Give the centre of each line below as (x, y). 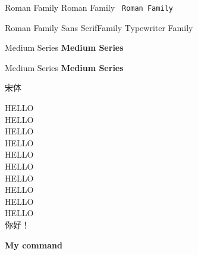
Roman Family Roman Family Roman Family (89, 7)
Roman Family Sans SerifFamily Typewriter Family (99, 27)
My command (34, 245)
